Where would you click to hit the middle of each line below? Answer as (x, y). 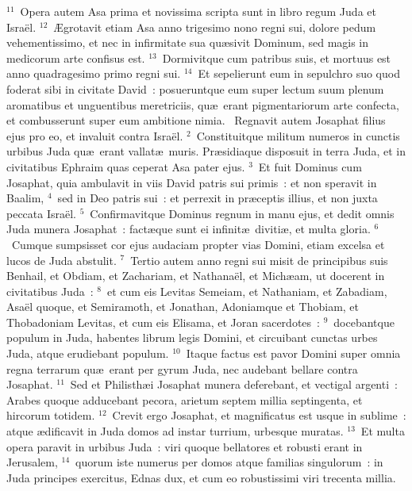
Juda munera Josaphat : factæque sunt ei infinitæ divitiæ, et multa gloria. (189, 229)
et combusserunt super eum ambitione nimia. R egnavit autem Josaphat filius (196, 120)
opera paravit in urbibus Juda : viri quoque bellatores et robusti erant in (185, 446)
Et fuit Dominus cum (310, 166)
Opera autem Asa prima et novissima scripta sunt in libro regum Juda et (198, 11)
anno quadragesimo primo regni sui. (94, 73)
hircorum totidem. (51, 415)
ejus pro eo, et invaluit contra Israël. (95, 135)
